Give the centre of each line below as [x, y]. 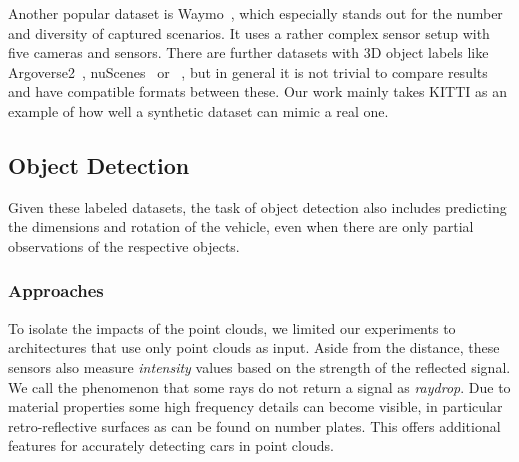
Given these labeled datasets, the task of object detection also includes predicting [257, 206]
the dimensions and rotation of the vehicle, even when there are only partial [241, 226]
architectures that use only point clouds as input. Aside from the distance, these [254, 347]
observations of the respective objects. [124, 245]
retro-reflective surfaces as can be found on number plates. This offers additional [254, 425]
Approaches [56, 290]
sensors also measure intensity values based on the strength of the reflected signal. [259, 366]
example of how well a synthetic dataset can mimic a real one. [198, 110]
